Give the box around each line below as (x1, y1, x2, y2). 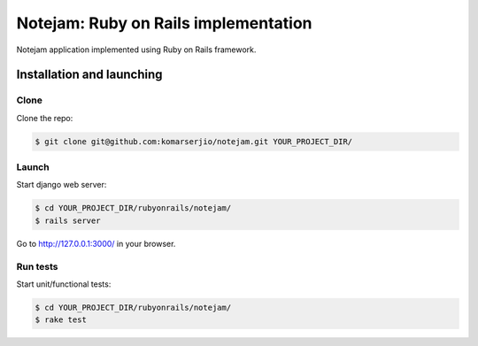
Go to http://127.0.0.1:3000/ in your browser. (16, 238, 176, 249)
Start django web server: (16, 180, 107, 190)
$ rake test (35, 315, 88, 325)
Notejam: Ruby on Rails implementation (16, 13, 313, 33)
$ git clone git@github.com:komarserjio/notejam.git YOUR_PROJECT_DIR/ (35, 136, 353, 146)
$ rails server (35, 215, 101, 226)
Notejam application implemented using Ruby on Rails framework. (16, 44, 257, 55)
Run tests (16, 260, 58, 273)
